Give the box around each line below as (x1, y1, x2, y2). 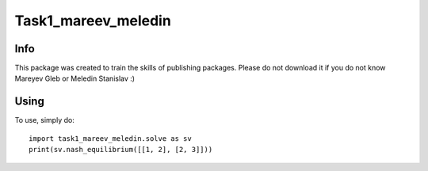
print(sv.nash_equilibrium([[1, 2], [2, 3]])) (29, 145, 213, 154)
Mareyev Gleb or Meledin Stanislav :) (14, 74, 135, 83)
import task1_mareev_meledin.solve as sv (29, 134, 192, 142)
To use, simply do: (14, 116, 75, 125)
